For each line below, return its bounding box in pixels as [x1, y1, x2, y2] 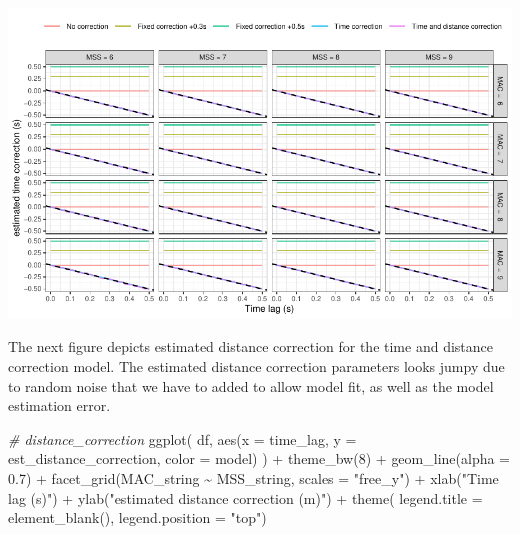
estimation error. [8, 395, 111, 416]
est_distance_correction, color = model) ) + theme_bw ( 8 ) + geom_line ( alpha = [8, 448, 511, 469]
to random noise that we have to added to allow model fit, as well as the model [8, 375, 494, 396]
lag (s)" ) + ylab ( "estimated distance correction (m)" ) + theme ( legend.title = [8, 487, 483, 508]
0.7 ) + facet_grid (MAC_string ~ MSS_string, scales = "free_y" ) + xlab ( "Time [8, 467, 499, 488]
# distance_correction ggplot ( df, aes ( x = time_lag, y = [8, 428, 357, 449]
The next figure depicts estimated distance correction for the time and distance [8, 336, 493, 357]
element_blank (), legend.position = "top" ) [8, 507, 267, 528]
